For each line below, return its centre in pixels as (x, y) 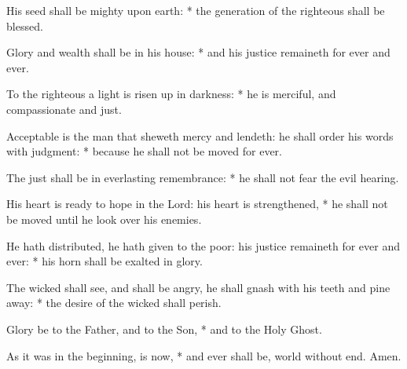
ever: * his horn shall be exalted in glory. (104, 261)
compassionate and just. (64, 109)
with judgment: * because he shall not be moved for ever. (144, 151)
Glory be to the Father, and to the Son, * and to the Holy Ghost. (164, 329)
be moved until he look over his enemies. (104, 219)
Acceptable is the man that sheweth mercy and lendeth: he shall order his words (200, 135)
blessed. (25, 26)
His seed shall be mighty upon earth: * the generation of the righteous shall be (196, 10)
